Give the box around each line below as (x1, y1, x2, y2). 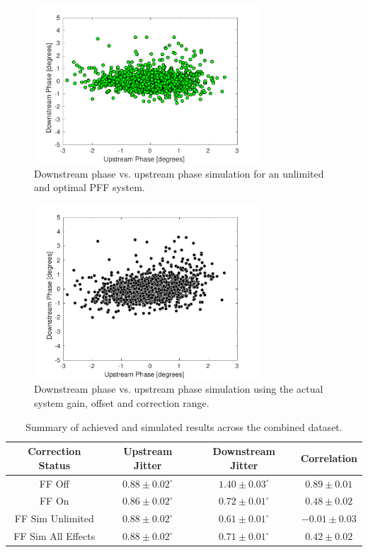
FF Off (39, 476, 69, 490)
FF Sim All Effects (13, 529, 96, 544)
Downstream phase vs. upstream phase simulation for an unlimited (34, 166, 324, 180)
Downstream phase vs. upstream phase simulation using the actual (34, 381, 323, 396)
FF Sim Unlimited (14, 511, 94, 526)
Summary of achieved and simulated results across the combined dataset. (25, 419, 343, 434)
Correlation (300, 450, 357, 465)
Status (38, 457, 71, 472)
